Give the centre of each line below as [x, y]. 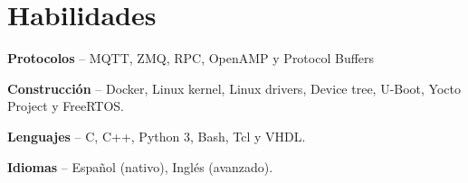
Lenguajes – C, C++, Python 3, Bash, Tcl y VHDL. [157, 136]
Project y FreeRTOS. [66, 106]
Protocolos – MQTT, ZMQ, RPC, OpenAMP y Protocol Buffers [191, 58]
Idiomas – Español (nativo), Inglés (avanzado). [140, 166]
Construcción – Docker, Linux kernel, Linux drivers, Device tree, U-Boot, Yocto [234, 88]
